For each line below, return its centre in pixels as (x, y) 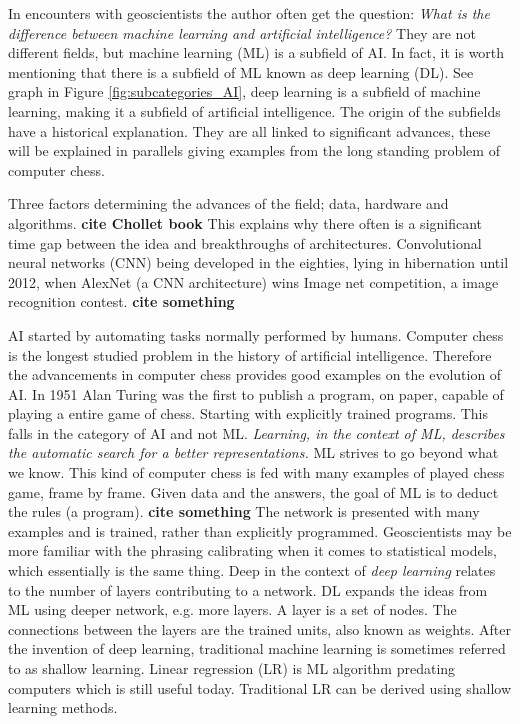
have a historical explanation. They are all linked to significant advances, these (249, 130)
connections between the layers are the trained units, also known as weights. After (260, 628)
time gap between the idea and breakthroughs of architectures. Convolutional (245, 242)
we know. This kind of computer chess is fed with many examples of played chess (256, 472)
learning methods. (63, 707)
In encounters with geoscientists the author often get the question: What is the (249, 13)
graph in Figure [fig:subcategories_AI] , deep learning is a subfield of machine (244, 91)
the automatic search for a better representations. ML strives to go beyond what (253, 452)
